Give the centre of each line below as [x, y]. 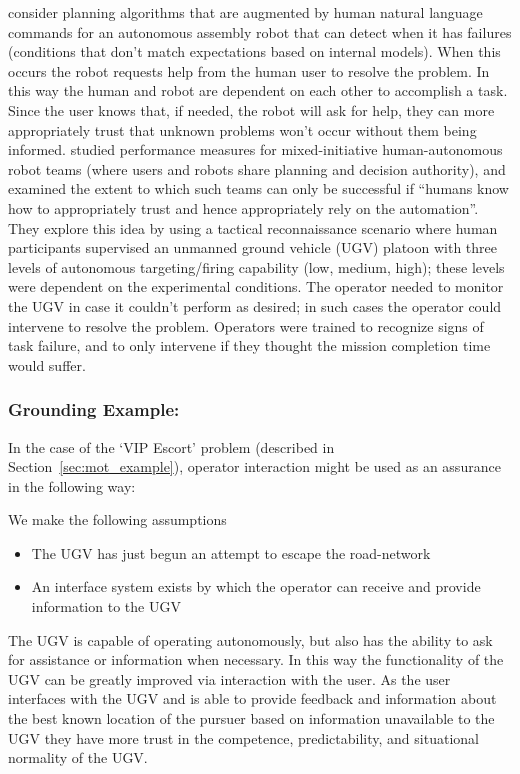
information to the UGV [106, 606]
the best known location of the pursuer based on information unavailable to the [251, 718]
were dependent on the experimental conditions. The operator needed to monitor [256, 286]
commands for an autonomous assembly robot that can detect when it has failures [260, 31]
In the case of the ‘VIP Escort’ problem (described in [171, 446]
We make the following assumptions [117, 519]
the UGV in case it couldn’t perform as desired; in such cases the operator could [255, 305]
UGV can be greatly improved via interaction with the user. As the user [229, 678]
